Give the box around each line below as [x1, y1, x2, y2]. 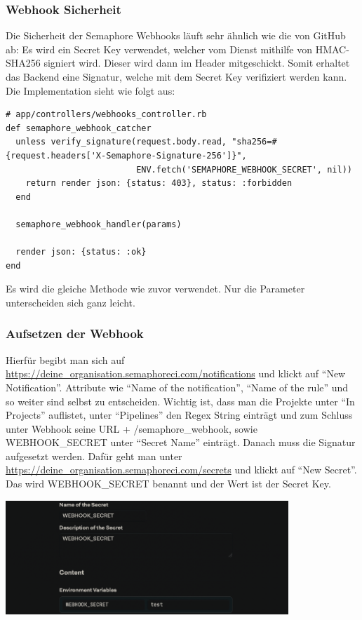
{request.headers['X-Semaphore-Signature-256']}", [6, 150, 247, 161]
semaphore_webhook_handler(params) [15, 219, 182, 229]
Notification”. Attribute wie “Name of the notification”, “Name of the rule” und [6, 379, 349, 394]
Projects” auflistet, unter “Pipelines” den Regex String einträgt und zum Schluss [6, 407, 353, 422]
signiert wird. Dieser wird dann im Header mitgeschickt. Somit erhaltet [43, 55, 350, 70]
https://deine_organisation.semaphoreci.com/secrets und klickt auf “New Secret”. [6, 462, 357, 477]
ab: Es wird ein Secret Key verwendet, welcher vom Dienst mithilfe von [6, 41, 312, 56]
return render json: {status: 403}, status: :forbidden [25, 178, 293, 189]
